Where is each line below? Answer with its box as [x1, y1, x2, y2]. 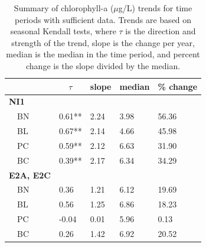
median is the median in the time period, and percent [6, 48, 200, 60]
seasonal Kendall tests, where [10, 25, 116, 37]
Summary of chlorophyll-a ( [14, 2, 114, 14]
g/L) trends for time [118, 2, 192, 14]
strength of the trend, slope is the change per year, [11, 36, 195, 48]
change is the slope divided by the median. [25, 59, 181, 71]
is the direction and [125, 25, 196, 37]
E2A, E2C [9, 168, 51, 181]
